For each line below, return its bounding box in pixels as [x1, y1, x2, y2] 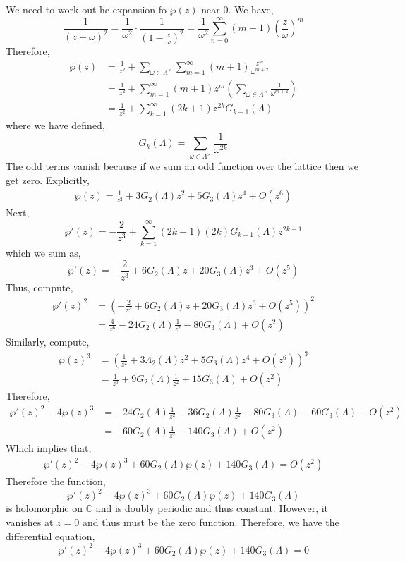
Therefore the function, [6, 474, 106, 489]
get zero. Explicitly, [6, 172, 90, 187]
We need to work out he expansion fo [6, 2, 167, 16]
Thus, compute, [6, 279, 73, 294]
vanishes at [6, 515, 54, 530]
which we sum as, [6, 245, 81, 260]
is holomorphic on [6, 501, 83, 515]
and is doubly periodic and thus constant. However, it [95, 501, 329, 515]
